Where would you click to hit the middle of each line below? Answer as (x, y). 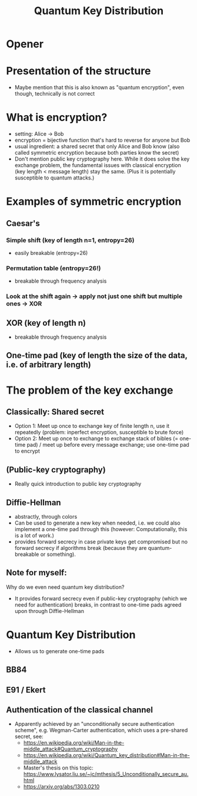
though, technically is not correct (55, 94)
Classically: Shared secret (55, 412)
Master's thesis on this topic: (59, 768)
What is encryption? (57, 118)
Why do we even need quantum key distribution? (65, 587)
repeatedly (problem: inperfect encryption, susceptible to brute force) (99, 433)
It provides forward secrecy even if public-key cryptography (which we (101, 598)
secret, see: (29, 736)
